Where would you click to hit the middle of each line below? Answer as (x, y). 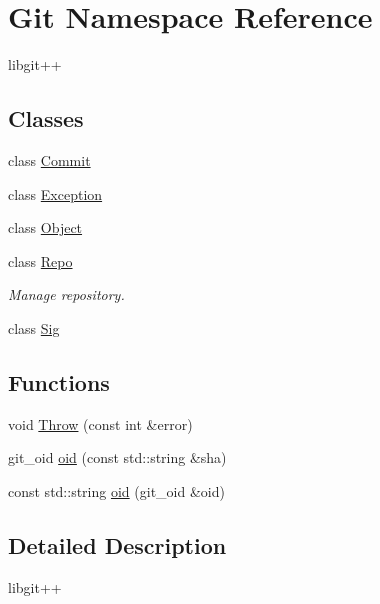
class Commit (49, 159)
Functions (59, 381)
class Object (45, 227)
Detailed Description (117, 544)
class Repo (40, 260)
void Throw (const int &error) (100, 423)
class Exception (55, 193)
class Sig (34, 327)
